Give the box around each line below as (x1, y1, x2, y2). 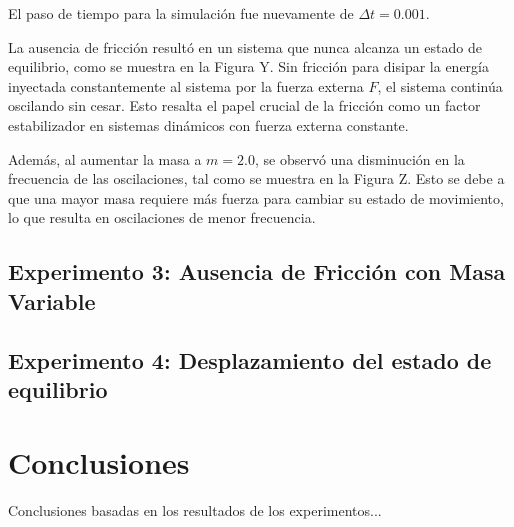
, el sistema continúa (377, 75, 503, 96)
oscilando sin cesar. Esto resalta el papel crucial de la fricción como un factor (8, 95, 481, 116)
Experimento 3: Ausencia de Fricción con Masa (8, 256, 506, 287)
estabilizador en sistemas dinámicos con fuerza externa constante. (8, 114, 409, 135)
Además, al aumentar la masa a (8, 148, 202, 169)
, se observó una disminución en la (254, 148, 465, 169)
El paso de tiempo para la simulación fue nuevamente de (8, 3, 354, 23)
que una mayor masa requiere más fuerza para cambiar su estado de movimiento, (8, 187, 504, 208)
